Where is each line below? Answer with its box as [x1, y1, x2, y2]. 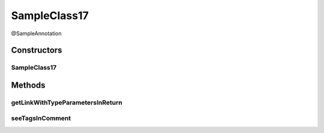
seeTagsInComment [11, 114, 71, 122]
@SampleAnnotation [11, 30, 62, 37]
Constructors [11, 45, 62, 55]
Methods [11, 80, 46, 90]
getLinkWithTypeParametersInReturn [11, 98, 122, 107]
